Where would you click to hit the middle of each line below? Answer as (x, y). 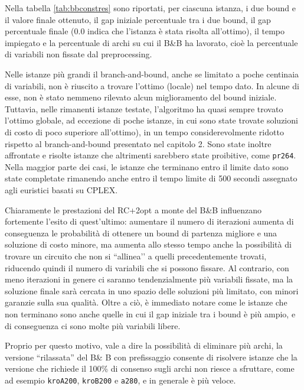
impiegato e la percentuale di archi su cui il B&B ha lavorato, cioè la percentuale (151, 42)
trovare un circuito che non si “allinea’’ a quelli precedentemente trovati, (136, 256)
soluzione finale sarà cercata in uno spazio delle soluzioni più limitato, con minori (152, 290)
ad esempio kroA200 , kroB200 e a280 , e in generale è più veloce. (120, 380)
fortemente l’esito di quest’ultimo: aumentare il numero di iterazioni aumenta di (149, 221)
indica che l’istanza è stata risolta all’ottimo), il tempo (186, 31)
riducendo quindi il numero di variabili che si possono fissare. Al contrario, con (147, 267)
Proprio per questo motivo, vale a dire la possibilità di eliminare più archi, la (144, 345)
